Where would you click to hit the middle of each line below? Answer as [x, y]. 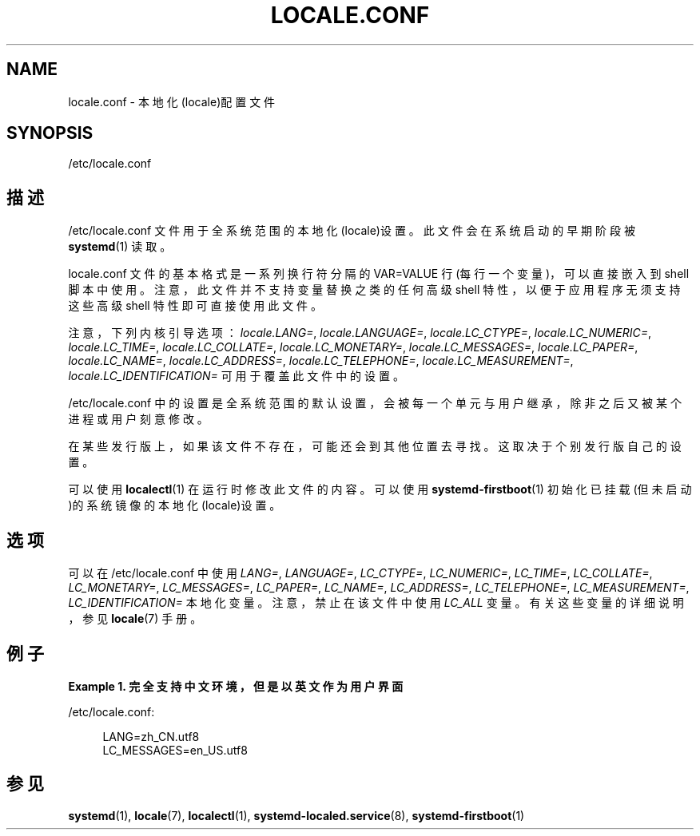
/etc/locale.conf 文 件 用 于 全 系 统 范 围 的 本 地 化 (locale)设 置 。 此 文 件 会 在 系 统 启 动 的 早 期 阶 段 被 [352, 231]
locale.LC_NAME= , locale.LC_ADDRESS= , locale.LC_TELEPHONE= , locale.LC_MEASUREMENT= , [321, 361]
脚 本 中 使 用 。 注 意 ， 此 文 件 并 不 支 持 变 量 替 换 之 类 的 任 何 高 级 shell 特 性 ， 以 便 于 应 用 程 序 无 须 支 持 [374, 290]
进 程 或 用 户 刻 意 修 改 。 [138, 419]
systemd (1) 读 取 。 [120, 247]
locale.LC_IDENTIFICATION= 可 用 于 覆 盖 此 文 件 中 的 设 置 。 [236, 376]
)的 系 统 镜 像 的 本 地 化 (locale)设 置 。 [175, 505]
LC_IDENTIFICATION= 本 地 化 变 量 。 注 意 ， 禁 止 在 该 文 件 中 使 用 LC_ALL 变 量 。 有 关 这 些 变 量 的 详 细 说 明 [376, 603]
